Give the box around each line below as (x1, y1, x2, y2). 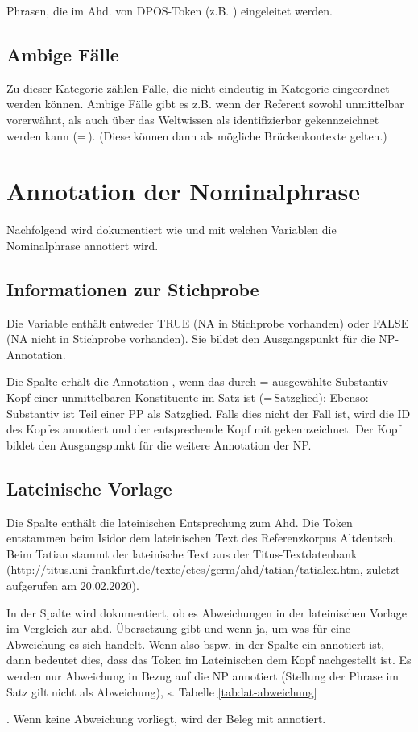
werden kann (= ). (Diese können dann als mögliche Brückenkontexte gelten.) (6, 127, 387, 144)
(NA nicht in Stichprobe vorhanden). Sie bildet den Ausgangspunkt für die (6, 330, 375, 347)
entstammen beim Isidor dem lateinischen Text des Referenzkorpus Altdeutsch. (6, 529, 397, 546)
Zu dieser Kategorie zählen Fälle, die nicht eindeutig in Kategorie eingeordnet (6, 79, 390, 96)
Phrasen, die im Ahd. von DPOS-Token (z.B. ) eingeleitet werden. (6, 2, 333, 19)
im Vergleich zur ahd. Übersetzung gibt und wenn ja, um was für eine (6, 620, 350, 637)
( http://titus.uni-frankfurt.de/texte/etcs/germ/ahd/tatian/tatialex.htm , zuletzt (6, 561, 400, 578)
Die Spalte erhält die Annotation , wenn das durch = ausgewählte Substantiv (6, 373, 388, 390)
